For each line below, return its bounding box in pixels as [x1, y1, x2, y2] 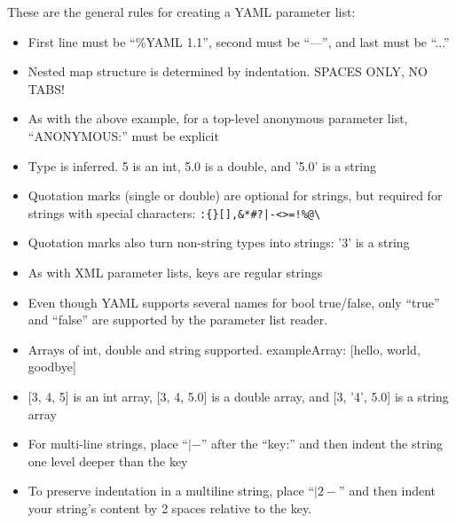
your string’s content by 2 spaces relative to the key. [28, 498, 312, 517]
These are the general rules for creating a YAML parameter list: [7, 3, 356, 20]
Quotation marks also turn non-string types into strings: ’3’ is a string [28, 233, 410, 252]
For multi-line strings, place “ [28, 434, 188, 453]
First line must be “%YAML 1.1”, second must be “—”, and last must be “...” [28, 32, 450, 51]
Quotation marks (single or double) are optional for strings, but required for [28, 186, 443, 205]
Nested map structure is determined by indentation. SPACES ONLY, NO [28, 62, 428, 81]
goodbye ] [28, 357, 76, 376]
